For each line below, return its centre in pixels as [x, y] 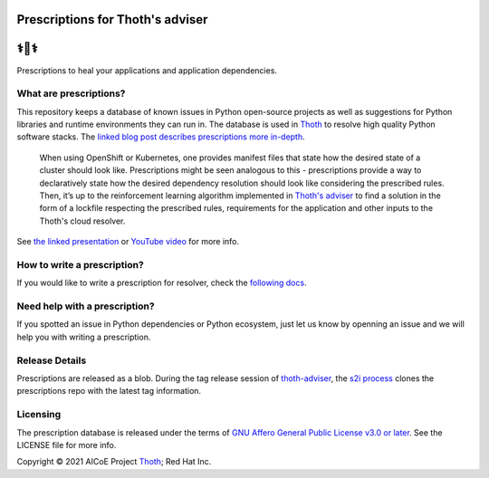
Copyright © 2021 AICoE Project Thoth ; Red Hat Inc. [114, 462]
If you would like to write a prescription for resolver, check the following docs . [162, 283]
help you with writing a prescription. [84, 337]
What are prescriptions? [71, 93]
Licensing [39, 415]
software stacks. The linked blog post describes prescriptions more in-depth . [161, 137]
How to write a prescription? [80, 264]
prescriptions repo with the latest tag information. [109, 391]
